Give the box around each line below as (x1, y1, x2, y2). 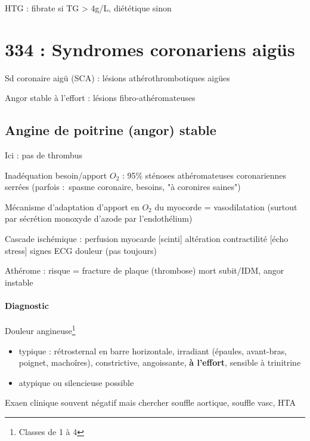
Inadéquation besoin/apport (5, 169, 107, 181)
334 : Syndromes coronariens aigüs (5, 36, 295, 61)
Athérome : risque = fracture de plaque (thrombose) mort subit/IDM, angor (5, 264, 284, 277)
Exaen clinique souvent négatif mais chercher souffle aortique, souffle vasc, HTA (5, 396, 296, 409)
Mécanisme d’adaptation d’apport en (5, 200, 139, 213)
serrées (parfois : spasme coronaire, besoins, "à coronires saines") (5, 180, 241, 193)
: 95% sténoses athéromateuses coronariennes (122, 169, 287, 181)
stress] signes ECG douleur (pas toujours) (5, 244, 157, 256)
